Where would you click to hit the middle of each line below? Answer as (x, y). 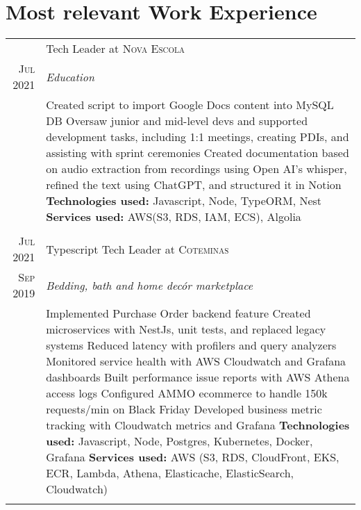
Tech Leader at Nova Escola (116, 49)
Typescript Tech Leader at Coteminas (137, 249)
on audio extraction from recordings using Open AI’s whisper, (196, 169)
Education (70, 76)
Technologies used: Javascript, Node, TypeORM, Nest (184, 201)
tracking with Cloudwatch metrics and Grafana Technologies (198, 425)
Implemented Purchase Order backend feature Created (178, 313)
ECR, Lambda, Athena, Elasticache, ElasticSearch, (170, 473)
